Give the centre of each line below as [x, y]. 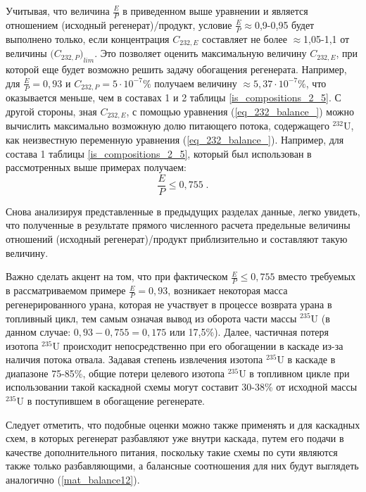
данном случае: [38, 332]
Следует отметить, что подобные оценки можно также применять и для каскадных [183, 424]
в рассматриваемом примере [66, 290]
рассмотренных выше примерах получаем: [96, 167]
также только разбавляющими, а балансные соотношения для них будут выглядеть [182, 466]
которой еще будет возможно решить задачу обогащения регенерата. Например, [176, 69]
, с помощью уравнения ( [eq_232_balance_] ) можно [240, 111]
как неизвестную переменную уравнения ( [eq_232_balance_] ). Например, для [175, 140]
